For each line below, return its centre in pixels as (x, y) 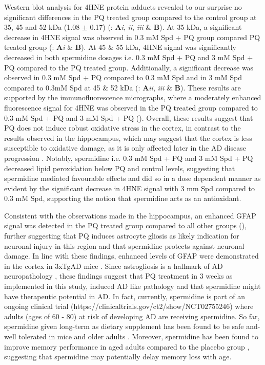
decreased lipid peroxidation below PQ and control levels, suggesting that (120, 168)
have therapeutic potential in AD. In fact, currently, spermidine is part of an (125, 296)
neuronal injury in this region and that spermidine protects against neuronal (124, 245)
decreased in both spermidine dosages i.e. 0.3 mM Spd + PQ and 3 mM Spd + (129, 57)
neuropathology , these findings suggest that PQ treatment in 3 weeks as (118, 276)
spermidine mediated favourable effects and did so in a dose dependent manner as (132, 178)
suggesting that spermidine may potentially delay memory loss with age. (118, 357)
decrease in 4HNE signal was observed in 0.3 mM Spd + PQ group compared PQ (132, 37)
